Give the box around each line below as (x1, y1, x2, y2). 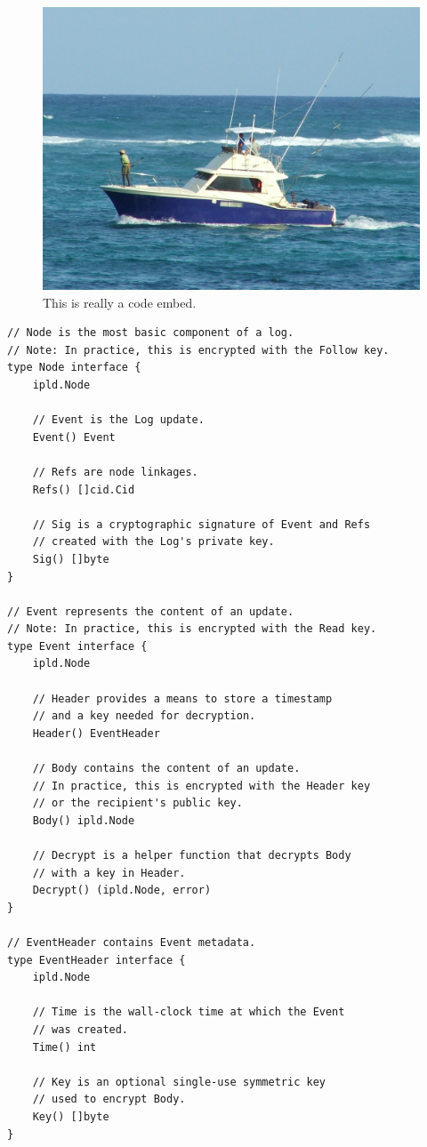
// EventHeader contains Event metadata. (7, 935, 256, 949)
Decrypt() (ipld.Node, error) (32, 884, 212, 897)
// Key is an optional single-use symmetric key (32, 1075, 326, 1088)
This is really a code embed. (43, 293, 197, 311)
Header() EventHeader (32, 726, 160, 740)
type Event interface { (7, 639, 148, 653)
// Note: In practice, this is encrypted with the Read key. (7, 622, 377, 636)
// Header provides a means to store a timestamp (32, 692, 333, 705)
